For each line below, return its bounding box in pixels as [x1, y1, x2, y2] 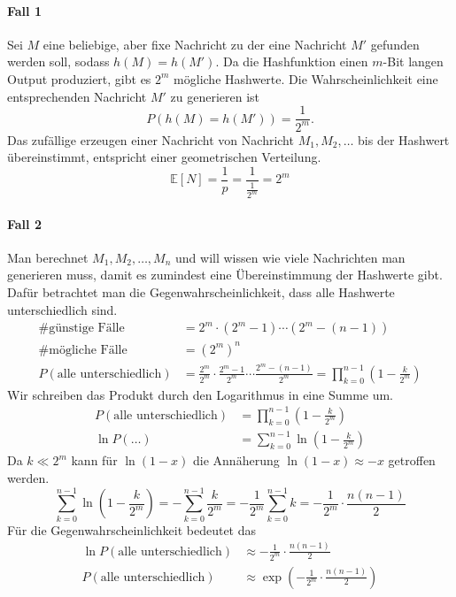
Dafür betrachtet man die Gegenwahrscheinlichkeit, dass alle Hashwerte [7, 283, 395, 302]
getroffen [388, 451, 436, 470]
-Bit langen [383, 52, 444, 71]
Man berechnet [7, 248, 89, 266]
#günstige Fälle [38, 322, 125, 335]
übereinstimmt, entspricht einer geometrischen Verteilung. [7, 148, 321, 166]
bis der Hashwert [358, 130, 450, 149]
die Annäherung [193, 451, 280, 470]
